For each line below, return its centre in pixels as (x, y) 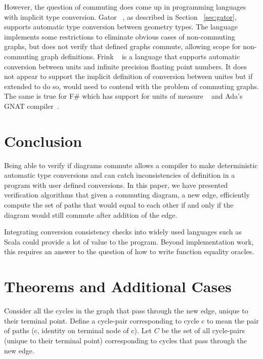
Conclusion (43, 141)
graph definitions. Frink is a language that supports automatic (140, 56)
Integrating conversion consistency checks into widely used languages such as (123, 232)
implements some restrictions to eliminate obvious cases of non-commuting (120, 36)
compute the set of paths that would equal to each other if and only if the (119, 205)
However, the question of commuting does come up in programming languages (125, 7)
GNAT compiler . (32, 106)
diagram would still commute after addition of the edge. (91, 214)
